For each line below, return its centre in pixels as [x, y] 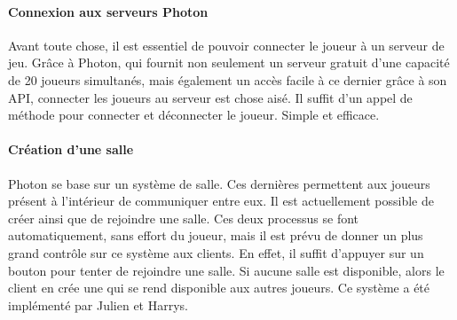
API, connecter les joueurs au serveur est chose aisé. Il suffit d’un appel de [210, 97]
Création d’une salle [71, 149]
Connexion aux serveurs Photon [108, 11]
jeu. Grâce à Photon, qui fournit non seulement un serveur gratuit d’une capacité [229, 62]
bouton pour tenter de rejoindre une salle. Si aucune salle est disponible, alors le [226, 270]
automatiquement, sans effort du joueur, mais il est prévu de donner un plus [216, 235]
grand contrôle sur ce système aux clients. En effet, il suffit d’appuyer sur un [216, 252]
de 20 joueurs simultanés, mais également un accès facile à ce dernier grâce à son [228, 79]
